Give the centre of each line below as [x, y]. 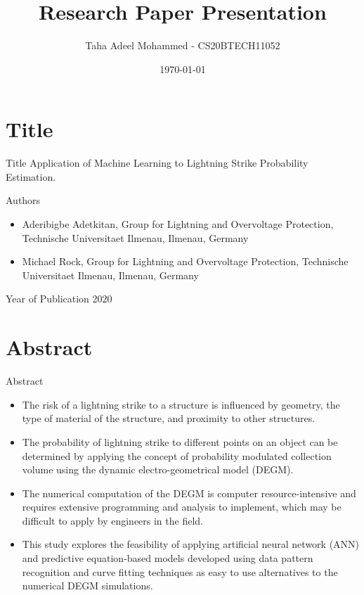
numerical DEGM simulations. [87, 586]
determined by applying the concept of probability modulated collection [177, 455]
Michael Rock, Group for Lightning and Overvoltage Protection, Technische [185, 261]
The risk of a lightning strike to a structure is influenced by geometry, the [181, 404]
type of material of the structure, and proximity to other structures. [169, 418]
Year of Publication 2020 [59, 299]
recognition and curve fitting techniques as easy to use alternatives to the [180, 571]
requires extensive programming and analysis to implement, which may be [182, 507]
